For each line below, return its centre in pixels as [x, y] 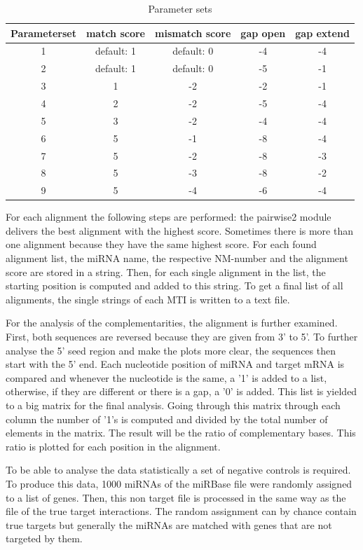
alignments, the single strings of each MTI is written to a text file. [148, 299]
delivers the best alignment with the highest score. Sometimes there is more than [180, 230]
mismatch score [193, 33]
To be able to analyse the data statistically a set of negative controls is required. [178, 470]
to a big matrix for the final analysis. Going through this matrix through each [173, 405]
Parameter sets [180, 8]
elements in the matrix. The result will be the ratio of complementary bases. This [181, 433]
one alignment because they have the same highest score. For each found [161, 244]
